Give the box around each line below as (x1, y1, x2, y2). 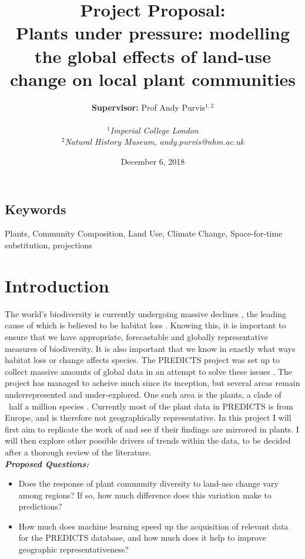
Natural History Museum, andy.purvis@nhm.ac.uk (65, 135, 244, 148)
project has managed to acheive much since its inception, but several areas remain (5, 377, 300, 389)
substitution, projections (5, 239, 92, 251)
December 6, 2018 (120, 155, 185, 168)
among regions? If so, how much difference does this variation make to (18, 488, 272, 501)
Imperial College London (110, 124, 199, 136)
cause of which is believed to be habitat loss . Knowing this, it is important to (5, 319, 286, 331)
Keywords (5, 199, 66, 218)
